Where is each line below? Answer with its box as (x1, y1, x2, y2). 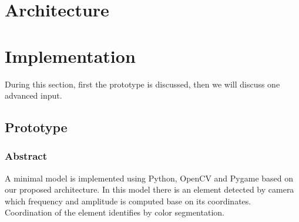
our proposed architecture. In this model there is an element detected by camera (5, 183, 294, 196)
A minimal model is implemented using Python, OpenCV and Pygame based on (5, 171, 294, 184)
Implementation (5, 43, 136, 68)
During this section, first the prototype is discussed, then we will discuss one (5, 78, 280, 90)
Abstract (5, 149, 47, 163)
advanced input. (5, 89, 62, 102)
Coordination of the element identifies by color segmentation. (5, 206, 224, 218)
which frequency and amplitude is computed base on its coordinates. (5, 194, 251, 207)
